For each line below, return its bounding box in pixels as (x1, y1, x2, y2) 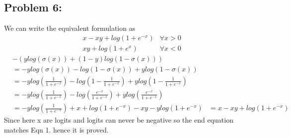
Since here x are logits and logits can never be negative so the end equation (4, 115, 233, 125)
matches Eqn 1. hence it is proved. (4, 124, 109, 135)
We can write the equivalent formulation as (4, 23, 136, 33)
